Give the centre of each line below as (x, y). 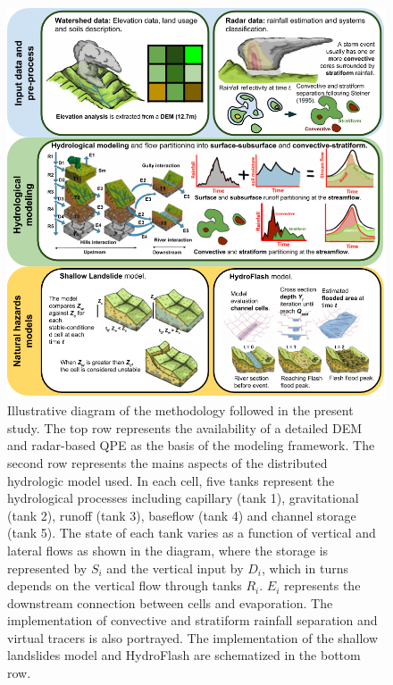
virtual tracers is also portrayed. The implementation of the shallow (193, 637)
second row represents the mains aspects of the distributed (167, 462)
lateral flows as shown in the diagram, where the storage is (168, 550)
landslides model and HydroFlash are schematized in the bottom (184, 655)
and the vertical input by (175, 568)
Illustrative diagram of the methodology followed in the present (180, 410)
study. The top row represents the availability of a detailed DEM (185, 427)
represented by (47, 568)
